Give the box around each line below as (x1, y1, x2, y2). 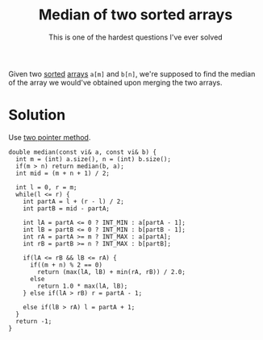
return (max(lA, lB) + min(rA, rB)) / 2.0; (37, 267, 186, 276)
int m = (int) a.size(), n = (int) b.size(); (15, 155, 172, 163)
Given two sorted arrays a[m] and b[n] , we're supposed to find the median (8, 68, 256, 78)
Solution (8, 106, 66, 124)
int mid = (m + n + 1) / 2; (15, 169, 111, 177)
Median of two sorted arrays (38, 6, 233, 24)
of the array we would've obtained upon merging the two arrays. (8, 77, 223, 87)
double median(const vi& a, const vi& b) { (8, 147, 157, 156)
